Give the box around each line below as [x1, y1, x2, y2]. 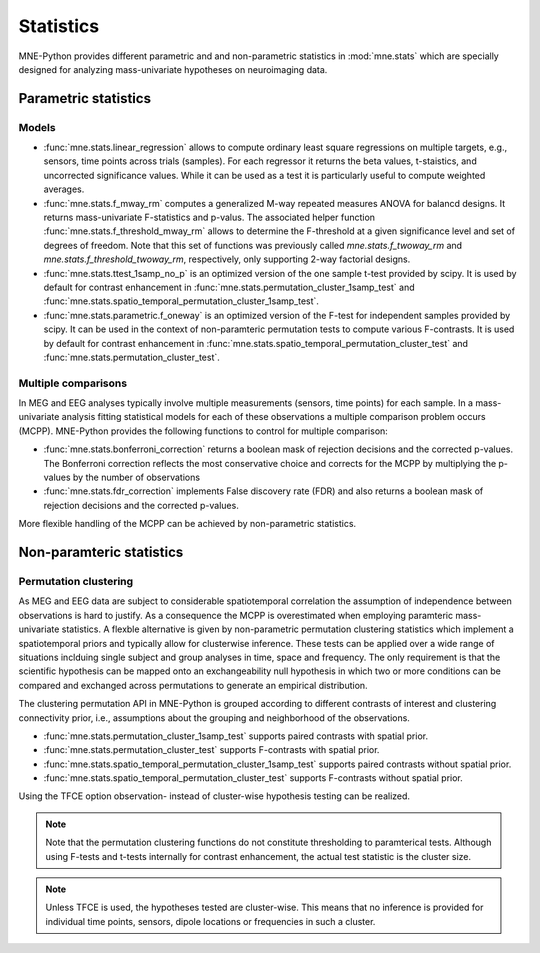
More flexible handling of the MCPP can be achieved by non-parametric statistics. [18, 518, 357, 530]
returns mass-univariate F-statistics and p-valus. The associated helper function [43, 211, 375, 224]
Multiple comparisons [18, 376, 128, 390]
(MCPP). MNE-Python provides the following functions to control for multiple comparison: [18, 425, 389, 437]
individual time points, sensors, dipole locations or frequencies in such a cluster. [45, 915, 376, 927]
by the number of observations [72, 471, 200, 484]
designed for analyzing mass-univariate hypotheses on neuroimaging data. [18, 63, 328, 75]
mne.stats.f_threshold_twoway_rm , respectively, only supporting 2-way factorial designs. [43, 253, 411, 265]
